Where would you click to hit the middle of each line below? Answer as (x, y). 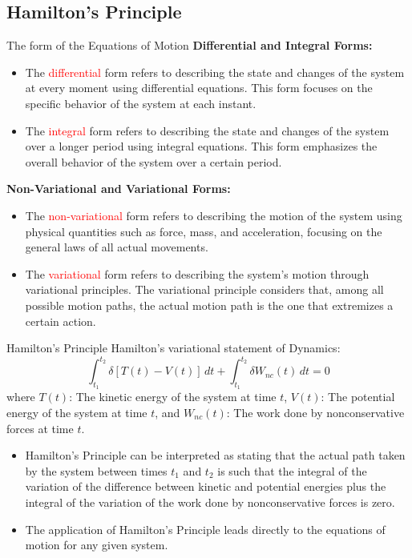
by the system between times (96, 470)
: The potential (358, 397)
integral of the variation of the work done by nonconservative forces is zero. (210, 502)
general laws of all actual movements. (117, 247)
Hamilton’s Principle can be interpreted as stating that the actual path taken (215, 455)
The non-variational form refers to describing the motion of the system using (214, 215)
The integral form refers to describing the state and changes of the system (207, 130)
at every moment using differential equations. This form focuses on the (199, 88)
